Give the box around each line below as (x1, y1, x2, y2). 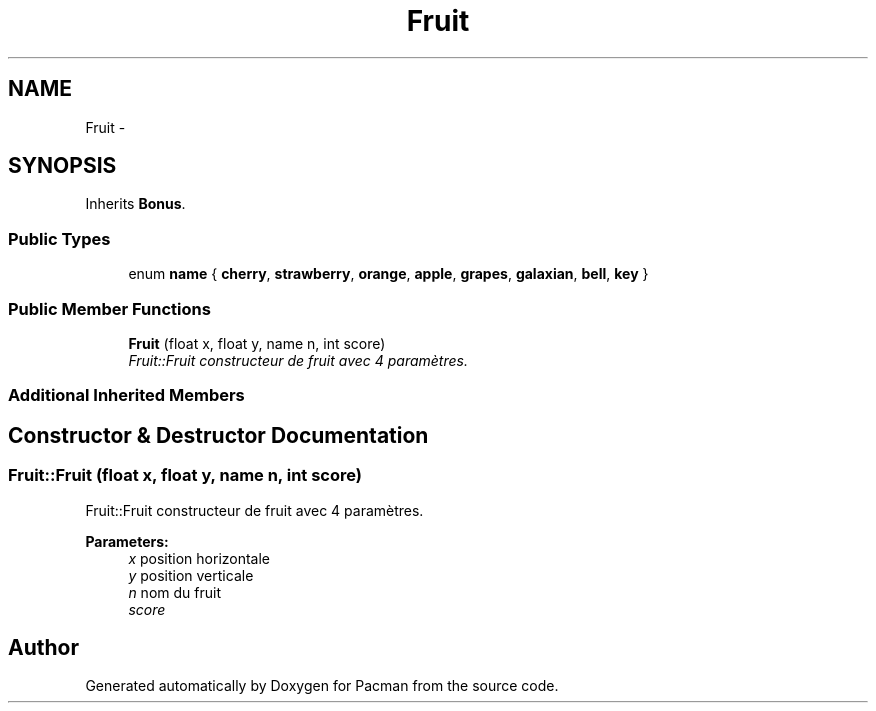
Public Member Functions (8, 298, 211, 319)
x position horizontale (128, 549, 271, 567)
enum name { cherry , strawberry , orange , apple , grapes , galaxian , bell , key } (128, 265, 649, 283)
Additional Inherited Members (8, 385, 245, 406)
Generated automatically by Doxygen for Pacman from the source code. (85, 677, 559, 695)
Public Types (8, 228, 111, 249)
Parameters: (85, 532, 169, 550)
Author (8, 634, 79, 660)
